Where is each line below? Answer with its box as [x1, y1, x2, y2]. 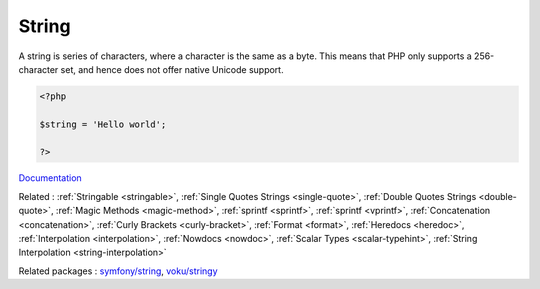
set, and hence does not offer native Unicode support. [60, 63, 284, 75]
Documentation [18, 172, 82, 184]
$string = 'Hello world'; [39, 118, 167, 130]
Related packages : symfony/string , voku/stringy [18, 265, 219, 277]
